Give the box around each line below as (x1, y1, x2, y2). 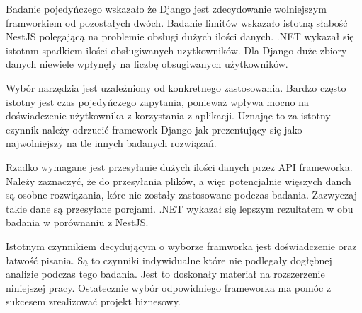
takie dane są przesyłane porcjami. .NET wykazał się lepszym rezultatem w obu (6, 201, 353, 215)
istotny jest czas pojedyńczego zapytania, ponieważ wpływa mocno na (6, 94, 310, 109)
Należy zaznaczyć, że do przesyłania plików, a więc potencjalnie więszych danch (6, 173, 351, 188)
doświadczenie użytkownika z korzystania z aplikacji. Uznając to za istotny (6, 108, 331, 123)
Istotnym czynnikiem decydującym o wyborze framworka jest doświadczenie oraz (6, 238, 357, 253)
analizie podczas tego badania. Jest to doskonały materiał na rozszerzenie (6, 266, 325, 281)
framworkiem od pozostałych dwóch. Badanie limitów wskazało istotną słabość (6, 15, 348, 30)
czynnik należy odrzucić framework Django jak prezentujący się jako (6, 122, 302, 136)
